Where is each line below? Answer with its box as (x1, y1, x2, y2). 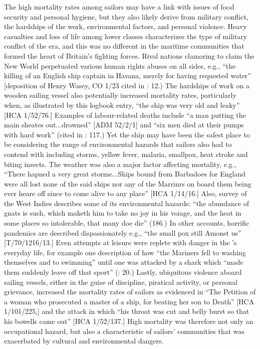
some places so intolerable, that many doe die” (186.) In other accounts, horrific (4, 218, 249, 228)
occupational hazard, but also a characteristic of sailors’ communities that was (4, 325, 245, 336)
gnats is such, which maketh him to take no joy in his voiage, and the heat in (4, 208, 241, 218)
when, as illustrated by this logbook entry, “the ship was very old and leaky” (4, 99, 240, 110)
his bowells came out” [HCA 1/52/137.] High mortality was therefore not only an (4, 316, 253, 326)
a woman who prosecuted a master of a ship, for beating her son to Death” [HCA (4, 296, 254, 306)
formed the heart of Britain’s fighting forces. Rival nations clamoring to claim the (4, 50, 254, 61)
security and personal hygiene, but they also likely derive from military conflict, (4, 11, 248, 22)
